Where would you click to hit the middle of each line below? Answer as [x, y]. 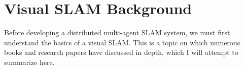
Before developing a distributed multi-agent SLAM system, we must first [117, 32]
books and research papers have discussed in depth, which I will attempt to [121, 52]
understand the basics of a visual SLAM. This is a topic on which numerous [122, 42]
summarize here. [29, 62]
